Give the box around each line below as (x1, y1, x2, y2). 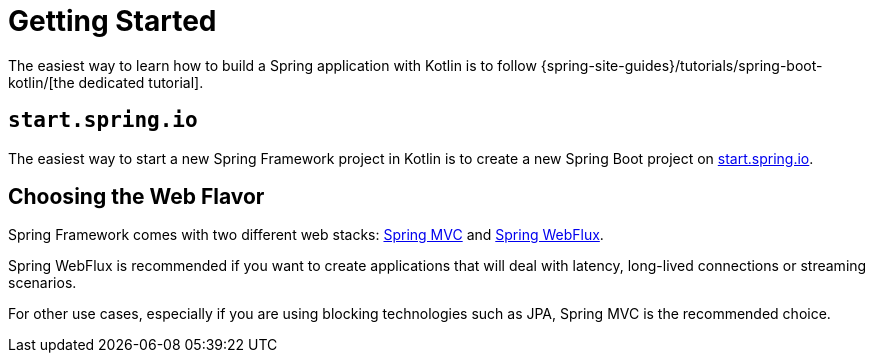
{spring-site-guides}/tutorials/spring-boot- (540, 56, 823, 74)
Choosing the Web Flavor (8, 184, 265, 210)
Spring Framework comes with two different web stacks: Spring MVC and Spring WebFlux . (8, 226, 604, 244)
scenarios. (8, 274, 77, 292)
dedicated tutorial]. (78, 73, 204, 91)
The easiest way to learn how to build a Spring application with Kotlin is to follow (8, 56, 537, 74)
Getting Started (8, 4, 217, 38)
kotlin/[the (8, 73, 75, 91)
